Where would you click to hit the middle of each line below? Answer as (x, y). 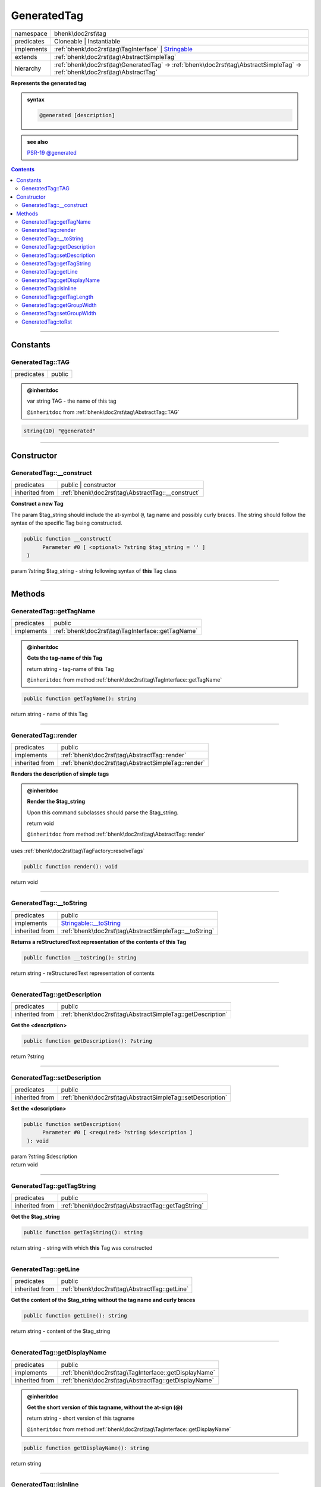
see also (38, 142)
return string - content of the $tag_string (61, 1331)
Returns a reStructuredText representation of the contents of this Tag (99, 942)
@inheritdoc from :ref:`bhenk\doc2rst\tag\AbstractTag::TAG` (103, 412)
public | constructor (88, 485)
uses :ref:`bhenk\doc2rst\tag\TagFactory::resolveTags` (78, 851)
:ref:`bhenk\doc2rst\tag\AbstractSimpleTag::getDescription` (144, 1014)
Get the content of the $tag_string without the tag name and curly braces (103, 1300)
